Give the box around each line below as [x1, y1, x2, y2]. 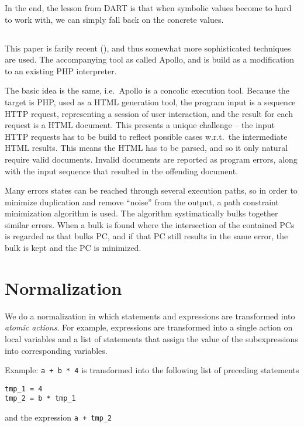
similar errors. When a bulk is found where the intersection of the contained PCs [5, 218, 295, 230]
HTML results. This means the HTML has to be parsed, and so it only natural [5, 142, 288, 154]
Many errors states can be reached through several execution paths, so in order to [5, 184, 298, 197]
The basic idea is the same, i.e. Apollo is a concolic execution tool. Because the [5, 84, 290, 97]
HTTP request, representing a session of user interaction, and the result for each [5, 107, 293, 119]
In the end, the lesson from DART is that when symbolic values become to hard [5, 2, 292, 13]
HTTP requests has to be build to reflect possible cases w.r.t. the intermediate [5, 130, 288, 142]
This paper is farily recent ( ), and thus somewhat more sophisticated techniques [5, 42, 291, 54]
